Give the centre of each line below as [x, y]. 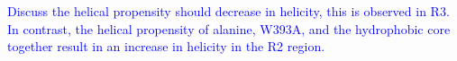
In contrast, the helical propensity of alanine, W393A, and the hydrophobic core [229, 28]
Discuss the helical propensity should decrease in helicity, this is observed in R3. [228, 11]
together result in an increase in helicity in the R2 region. [166, 46]
